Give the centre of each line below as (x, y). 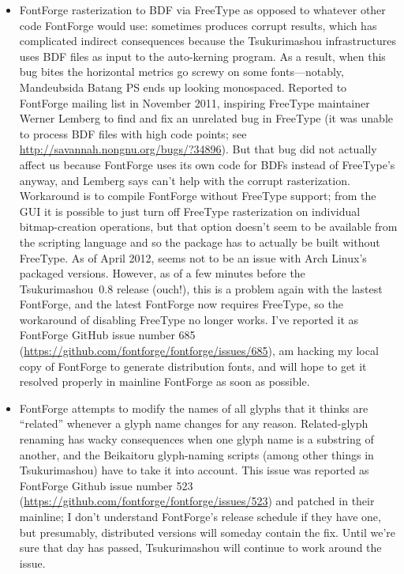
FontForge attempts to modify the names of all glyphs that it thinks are (194, 408)
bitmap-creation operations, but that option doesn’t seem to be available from (208, 227)
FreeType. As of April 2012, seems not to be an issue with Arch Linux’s (193, 257)
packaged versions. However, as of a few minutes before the (162, 273)
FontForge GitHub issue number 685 (107, 335)
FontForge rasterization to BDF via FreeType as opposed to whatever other (202, 9)
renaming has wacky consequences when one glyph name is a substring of (196, 439)
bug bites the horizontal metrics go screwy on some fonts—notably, (181, 72)
